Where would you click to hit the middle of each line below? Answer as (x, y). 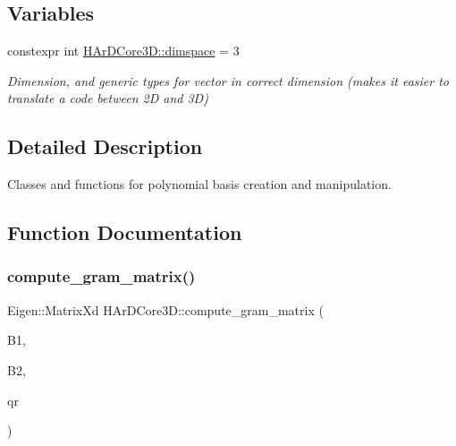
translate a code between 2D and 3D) (108, 98)
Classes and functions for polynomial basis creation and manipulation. (199, 184)
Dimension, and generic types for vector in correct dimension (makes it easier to (228, 80)
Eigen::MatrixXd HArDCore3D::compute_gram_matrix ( (165, 309)
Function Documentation (125, 232)
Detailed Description (105, 146)
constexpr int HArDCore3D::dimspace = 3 (123, 51)
